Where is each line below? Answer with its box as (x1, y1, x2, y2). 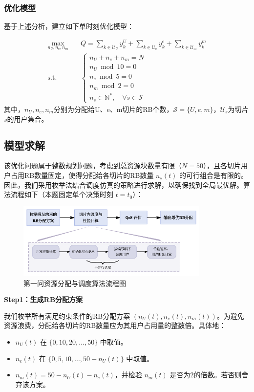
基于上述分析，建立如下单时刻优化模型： (4, 21, 134, 31)
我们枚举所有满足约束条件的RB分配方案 (4, 310, 130, 321)
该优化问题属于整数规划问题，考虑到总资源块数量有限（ (4, 160, 182, 171)
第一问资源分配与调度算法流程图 (23, 278, 126, 288)
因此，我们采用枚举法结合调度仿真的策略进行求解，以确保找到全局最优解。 (4, 179, 243, 190)
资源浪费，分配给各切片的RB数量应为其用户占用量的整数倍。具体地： (4, 320, 226, 330)
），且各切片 (203, 160, 241, 171)
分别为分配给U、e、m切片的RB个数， (53, 104, 173, 114)
